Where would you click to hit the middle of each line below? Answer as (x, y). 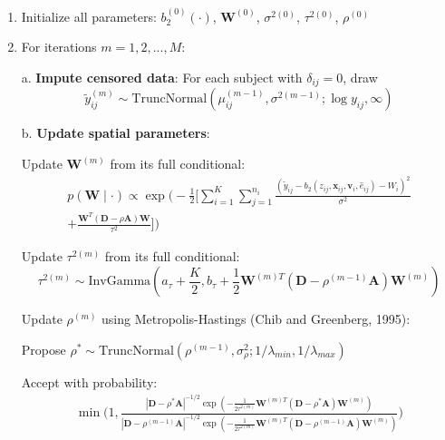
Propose (44, 349)
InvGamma (120, 282)
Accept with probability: (89, 381)
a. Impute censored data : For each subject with (162, 77)
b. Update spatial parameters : (116, 133)
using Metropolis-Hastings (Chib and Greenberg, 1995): (256, 319)
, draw (360, 77)
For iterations (59, 47)
